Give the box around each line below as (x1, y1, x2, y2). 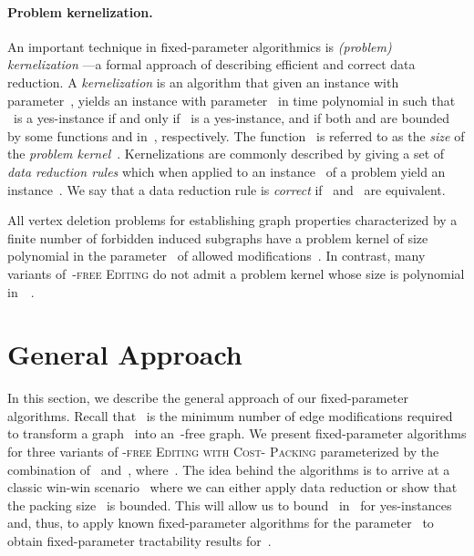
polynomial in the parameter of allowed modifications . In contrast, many (7, 246, 426, 265)
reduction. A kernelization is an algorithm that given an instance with (7, 72, 399, 91)
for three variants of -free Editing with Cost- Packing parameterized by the (7, 442, 439, 461)
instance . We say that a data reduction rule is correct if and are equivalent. (7, 180, 446, 199)
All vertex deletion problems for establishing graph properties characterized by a (7, 211, 458, 230)
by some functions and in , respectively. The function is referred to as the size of (7, 126, 465, 145)
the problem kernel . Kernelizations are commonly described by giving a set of (7, 144, 445, 163)
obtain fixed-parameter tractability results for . (7, 530, 272, 550)
